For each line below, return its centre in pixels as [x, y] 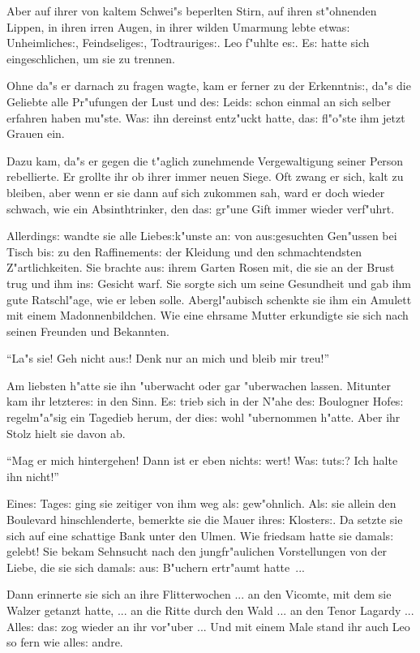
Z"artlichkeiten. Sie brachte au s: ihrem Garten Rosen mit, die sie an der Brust [201, 267]
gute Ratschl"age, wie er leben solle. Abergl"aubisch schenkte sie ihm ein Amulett [209, 299]
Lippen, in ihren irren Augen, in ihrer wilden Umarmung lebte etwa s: [178, 26]
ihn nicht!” [33, 476]
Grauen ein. [36, 133]
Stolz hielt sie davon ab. [66, 433]
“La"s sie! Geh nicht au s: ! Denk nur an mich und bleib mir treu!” [168, 358]
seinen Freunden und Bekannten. [88, 331]
